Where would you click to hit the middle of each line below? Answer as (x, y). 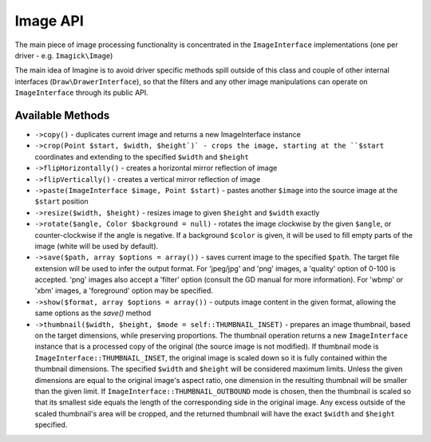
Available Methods (62, 115)
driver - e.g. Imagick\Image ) (64, 55)
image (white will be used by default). (97, 246)
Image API (49, 21)
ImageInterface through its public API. (82, 93)
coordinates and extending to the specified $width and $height (142, 156)
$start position (61, 201)
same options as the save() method (93, 313)
